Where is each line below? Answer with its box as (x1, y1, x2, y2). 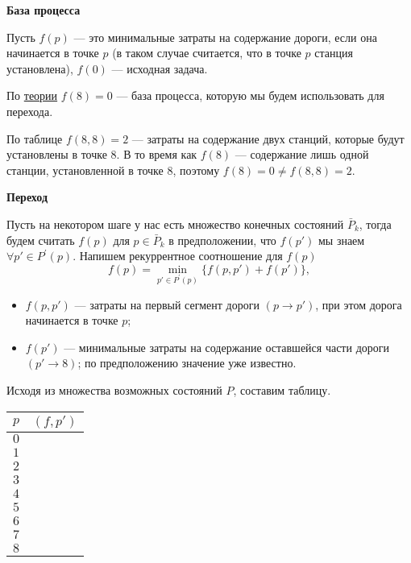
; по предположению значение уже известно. (77, 354, 297, 371)
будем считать (6, 231, 75, 248)
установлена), (6, 60, 73, 77)
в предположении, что (168, 231, 276, 248)
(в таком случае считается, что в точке (112, 44, 301, 61)
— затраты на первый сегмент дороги (74, 296, 259, 313)
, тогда (359, 215, 392, 232)
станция (314, 44, 353, 61)
